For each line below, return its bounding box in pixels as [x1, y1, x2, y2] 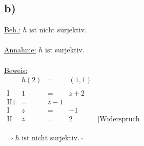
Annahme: [4, 44, 36, 55]
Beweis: [4, 64, 28, 75]
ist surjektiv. [45, 44, 85, 55]
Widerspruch [99, 116, 140, 123]
